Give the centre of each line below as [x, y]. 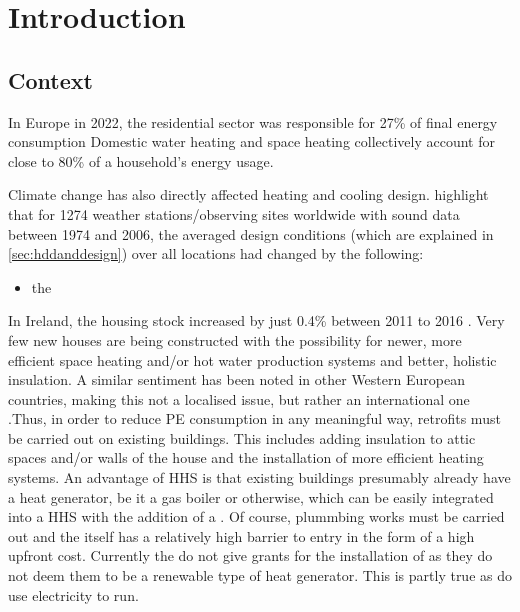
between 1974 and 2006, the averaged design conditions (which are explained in [251, 233]
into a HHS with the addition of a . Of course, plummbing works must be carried [256, 516]
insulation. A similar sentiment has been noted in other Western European [236, 379]
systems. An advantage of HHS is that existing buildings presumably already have [259, 477]
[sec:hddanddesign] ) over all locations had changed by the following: [216, 253]
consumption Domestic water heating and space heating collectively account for [251, 141]
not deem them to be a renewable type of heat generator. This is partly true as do [260, 575]
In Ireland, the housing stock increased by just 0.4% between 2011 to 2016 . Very [256, 320]
